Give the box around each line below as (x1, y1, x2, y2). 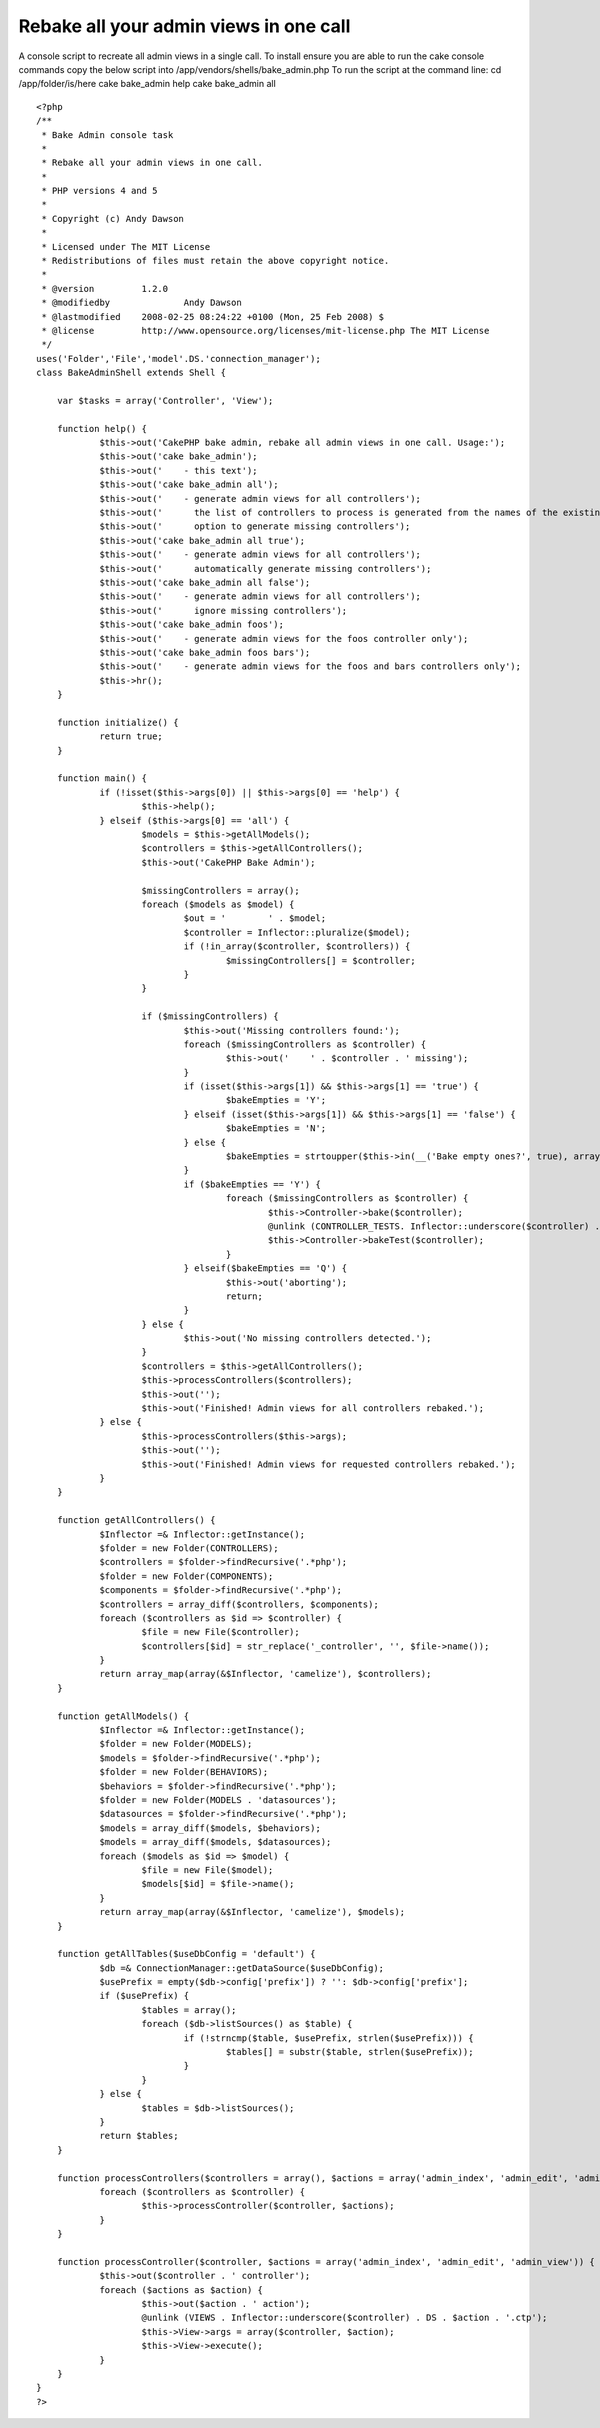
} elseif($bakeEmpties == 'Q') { (183, 1263, 348, 1274)
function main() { (56, 773, 148, 784)
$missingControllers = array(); (141, 885, 300, 896)
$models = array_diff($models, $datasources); (99, 1836, 332, 1848)
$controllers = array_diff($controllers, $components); (99, 1598, 379, 1610)
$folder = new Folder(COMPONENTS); (99, 1570, 274, 1582)
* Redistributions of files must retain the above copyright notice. (41, 255, 390, 267)
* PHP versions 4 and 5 (41, 185, 158, 197)
